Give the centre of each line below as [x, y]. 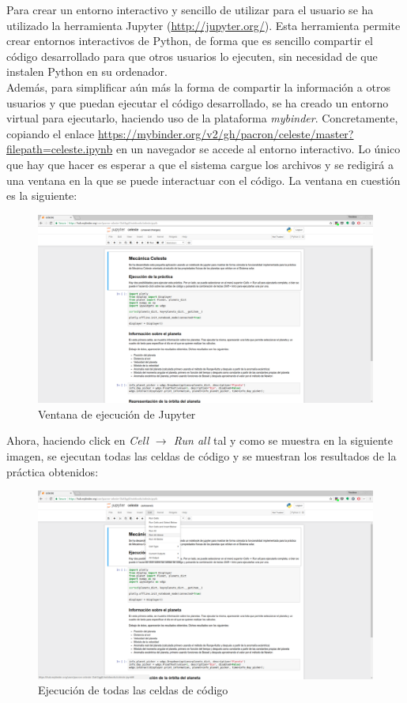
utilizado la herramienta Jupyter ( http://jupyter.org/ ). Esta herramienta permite [203, 25]
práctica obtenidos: [53, 471]
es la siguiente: [42, 195]
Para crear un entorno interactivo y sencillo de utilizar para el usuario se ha [190, 9]
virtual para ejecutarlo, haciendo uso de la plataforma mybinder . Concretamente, [202, 118]
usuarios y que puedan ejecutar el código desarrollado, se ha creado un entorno [198, 102]
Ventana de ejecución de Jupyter [117, 414]
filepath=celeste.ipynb [60, 149]
